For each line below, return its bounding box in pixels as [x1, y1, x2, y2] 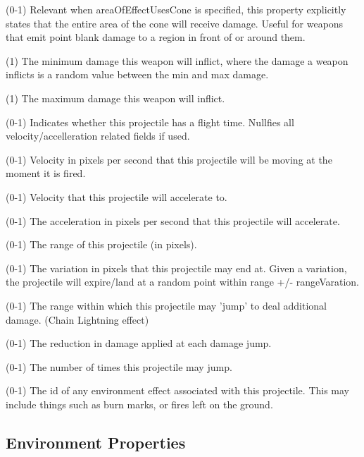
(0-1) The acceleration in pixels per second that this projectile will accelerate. [6, 213, 340, 228]
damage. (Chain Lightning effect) [6, 312, 149, 327]
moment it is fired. [6, 166, 86, 181]
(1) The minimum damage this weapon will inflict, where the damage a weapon [6, 53, 349, 68]
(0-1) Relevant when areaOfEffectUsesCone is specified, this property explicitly [6, 2, 346, 16]
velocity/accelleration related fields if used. [6, 128, 190, 143]
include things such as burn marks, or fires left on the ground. [6, 396, 273, 411]
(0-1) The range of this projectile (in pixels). [6, 237, 197, 252]
